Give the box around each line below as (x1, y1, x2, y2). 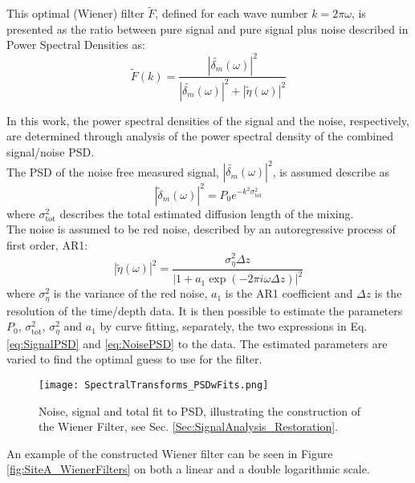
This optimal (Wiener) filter (6, 5, 144, 22)
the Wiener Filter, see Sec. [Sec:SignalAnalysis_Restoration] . (39, 418, 339, 435)
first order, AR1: (6, 236, 88, 253)
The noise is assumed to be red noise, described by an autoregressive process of (6, 221, 396, 237)
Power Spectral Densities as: (6, 36, 145, 53)
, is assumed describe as (272, 163, 390, 180)
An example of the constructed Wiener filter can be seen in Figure (6, 444, 333, 461)
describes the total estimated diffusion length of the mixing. (59, 205, 354, 221)
